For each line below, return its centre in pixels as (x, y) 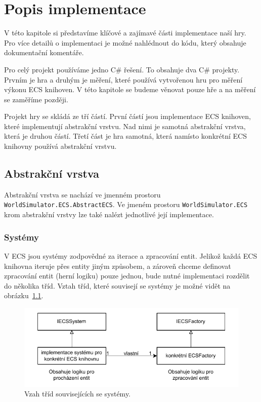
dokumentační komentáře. (44, 52)
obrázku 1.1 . (24, 295)
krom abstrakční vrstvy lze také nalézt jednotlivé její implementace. (109, 214)
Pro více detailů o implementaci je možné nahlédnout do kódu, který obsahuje (125, 42)
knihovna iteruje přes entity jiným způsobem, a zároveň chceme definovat (118, 266)
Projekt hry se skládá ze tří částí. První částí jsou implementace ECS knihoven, (128, 116)
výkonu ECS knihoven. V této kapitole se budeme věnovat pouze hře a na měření (130, 89)
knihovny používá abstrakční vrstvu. (60, 146)
